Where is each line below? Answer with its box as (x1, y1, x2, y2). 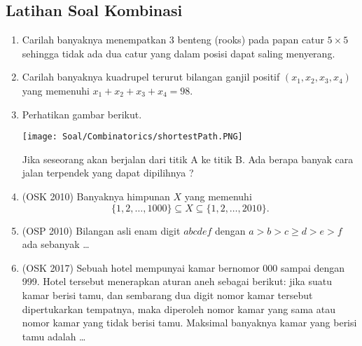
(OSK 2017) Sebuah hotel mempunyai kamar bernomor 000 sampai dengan (22, 260, 345, 275)
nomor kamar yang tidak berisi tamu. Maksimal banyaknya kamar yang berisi (22, 315, 357, 330)
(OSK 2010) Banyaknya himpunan (22, 189, 170, 204)
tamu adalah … (22, 328, 86, 343)
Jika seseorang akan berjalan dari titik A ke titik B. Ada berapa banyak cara (22, 151, 354, 166)
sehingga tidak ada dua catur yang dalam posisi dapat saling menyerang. (22, 46, 335, 60)
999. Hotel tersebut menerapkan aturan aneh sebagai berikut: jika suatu (22, 274, 332, 289)
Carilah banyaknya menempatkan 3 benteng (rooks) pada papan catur (22, 32, 324, 47)
